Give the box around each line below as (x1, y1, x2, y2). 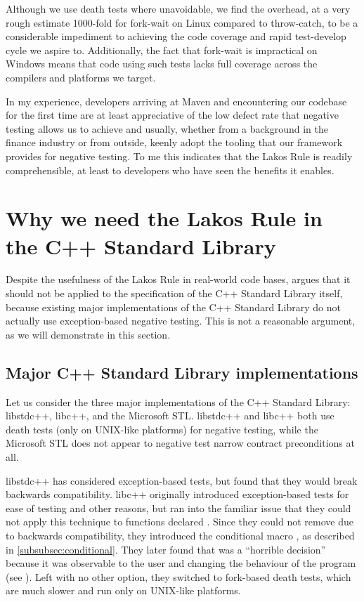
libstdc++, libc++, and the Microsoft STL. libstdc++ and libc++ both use (6, 408, 334, 423)
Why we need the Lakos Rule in (6, 204, 323, 233)
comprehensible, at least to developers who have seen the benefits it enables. (6, 162, 334, 177)
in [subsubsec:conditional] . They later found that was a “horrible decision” (6, 542, 326, 556)
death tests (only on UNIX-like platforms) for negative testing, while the (6, 421, 318, 436)
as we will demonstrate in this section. (6, 327, 171, 341)
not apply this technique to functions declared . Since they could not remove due (6, 514, 353, 529)
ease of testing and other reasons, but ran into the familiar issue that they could (6, 500, 351, 515)
